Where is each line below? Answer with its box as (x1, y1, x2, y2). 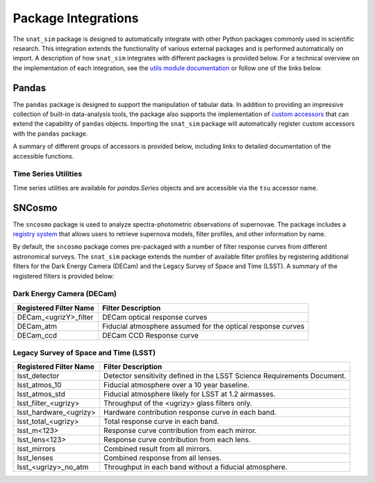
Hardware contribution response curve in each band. (103, 407, 277, 417)
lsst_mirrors (17, 444, 56, 454)
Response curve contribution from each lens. (103, 435, 251, 445)
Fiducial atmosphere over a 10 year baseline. (103, 380, 250, 390)
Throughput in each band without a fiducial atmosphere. (103, 462, 287, 472)
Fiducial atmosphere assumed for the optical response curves (101, 321, 305, 331)
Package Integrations (12, 10, 139, 26)
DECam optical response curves (101, 312, 208, 322)
